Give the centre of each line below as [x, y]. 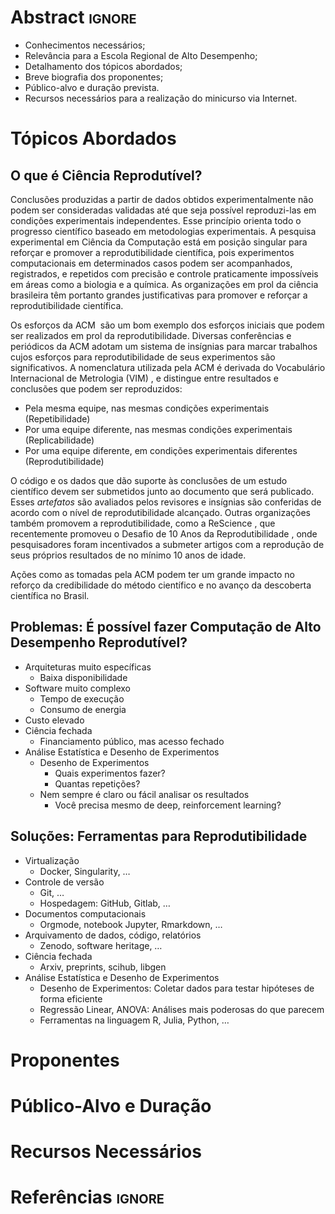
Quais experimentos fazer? [110, 773]
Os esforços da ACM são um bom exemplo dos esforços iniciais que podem [167, 325]
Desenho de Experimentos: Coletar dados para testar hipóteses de [177, 988]
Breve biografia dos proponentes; [94, 77]
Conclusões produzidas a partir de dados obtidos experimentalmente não [162, 199]
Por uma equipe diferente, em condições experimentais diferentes [161, 450]
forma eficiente [71, 998]
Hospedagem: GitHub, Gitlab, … [105, 903]
